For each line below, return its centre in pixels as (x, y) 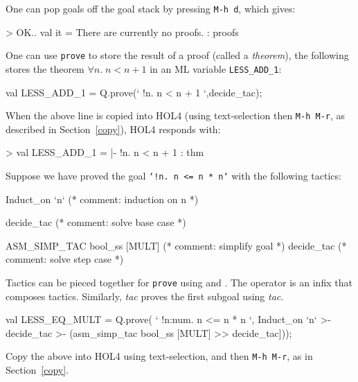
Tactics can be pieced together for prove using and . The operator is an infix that (179, 283)
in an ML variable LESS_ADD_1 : (216, 68)
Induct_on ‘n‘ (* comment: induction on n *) (102, 199)
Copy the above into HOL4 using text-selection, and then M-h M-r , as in (159, 356)
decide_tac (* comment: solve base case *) (96, 222)
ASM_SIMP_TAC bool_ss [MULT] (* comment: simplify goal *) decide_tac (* (176, 245)
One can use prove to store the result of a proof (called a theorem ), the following (177, 55)
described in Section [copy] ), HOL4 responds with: (113, 129)
